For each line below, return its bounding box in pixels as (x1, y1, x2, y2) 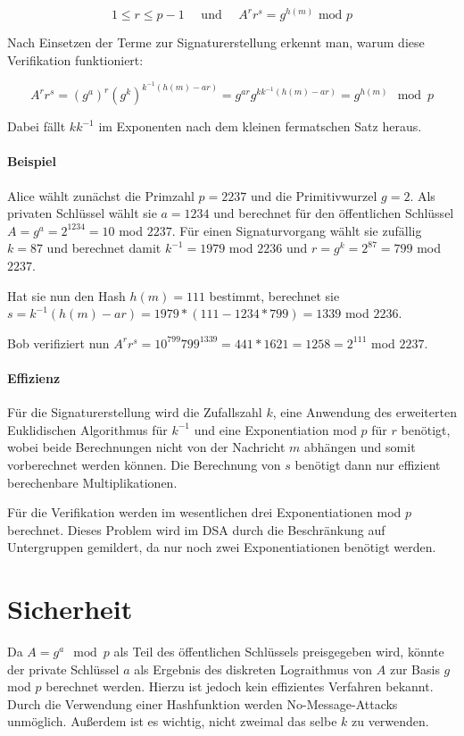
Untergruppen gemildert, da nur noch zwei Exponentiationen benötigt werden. (7, 538, 436, 556)
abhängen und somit (304, 438, 416, 456)
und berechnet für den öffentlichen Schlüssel (213, 204, 454, 222)
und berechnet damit (46, 238, 162, 257)
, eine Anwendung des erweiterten (272, 403, 457, 422)
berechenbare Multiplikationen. (7, 473, 178, 491)
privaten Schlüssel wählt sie (7, 204, 157, 222)
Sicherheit (7, 590, 133, 627)
